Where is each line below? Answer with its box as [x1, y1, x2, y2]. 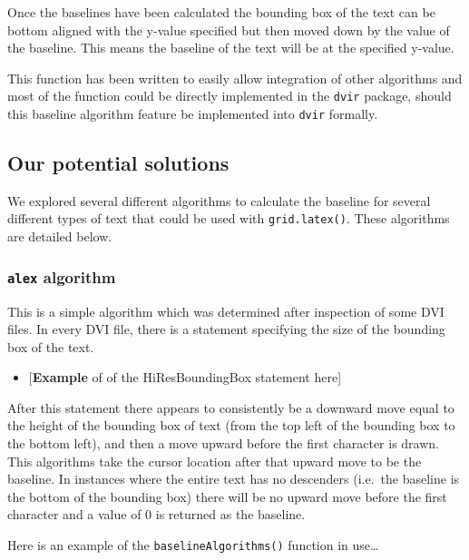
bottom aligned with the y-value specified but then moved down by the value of [7, 20, 450, 39]
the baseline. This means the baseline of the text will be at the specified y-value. [7, 38, 454, 57]
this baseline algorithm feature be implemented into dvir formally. [7, 104, 378, 123]
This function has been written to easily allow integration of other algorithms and [7, 68, 463, 87]
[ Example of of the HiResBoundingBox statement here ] [28, 368, 342, 387]
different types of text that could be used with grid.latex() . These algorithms [7, 209, 450, 228]
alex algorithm [7, 265, 116, 288]
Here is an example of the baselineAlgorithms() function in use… [7, 535, 379, 555]
